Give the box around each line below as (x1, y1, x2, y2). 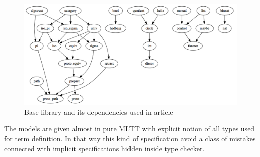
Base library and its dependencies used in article (24, 106, 173, 117)
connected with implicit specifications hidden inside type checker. (4, 143, 205, 153)
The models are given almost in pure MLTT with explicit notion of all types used (4, 123, 255, 134)
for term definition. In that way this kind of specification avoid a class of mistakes (4, 133, 256, 144)
